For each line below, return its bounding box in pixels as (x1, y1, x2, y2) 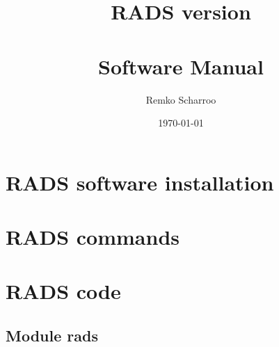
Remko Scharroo (145, 92, 216, 106)
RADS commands (6, 223, 180, 251)
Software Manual (98, 51, 264, 80)
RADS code (6, 277, 121, 305)
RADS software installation (6, 168, 274, 196)
